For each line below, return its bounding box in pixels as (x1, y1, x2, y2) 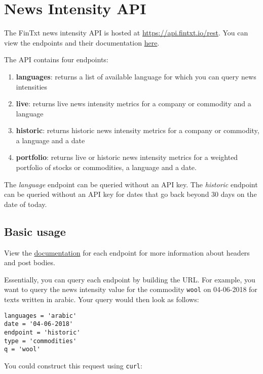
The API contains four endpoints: (4, 54, 108, 65)
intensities (16, 81, 48, 92)
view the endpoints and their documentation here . (4, 37, 160, 48)
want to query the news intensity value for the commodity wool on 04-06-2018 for (4, 284, 257, 295)
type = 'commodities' (4, 337, 77, 345)
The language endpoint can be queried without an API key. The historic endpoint (4, 179, 258, 189)
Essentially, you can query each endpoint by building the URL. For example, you (4, 274, 255, 284)
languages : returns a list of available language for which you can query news (16, 71, 256, 81)
